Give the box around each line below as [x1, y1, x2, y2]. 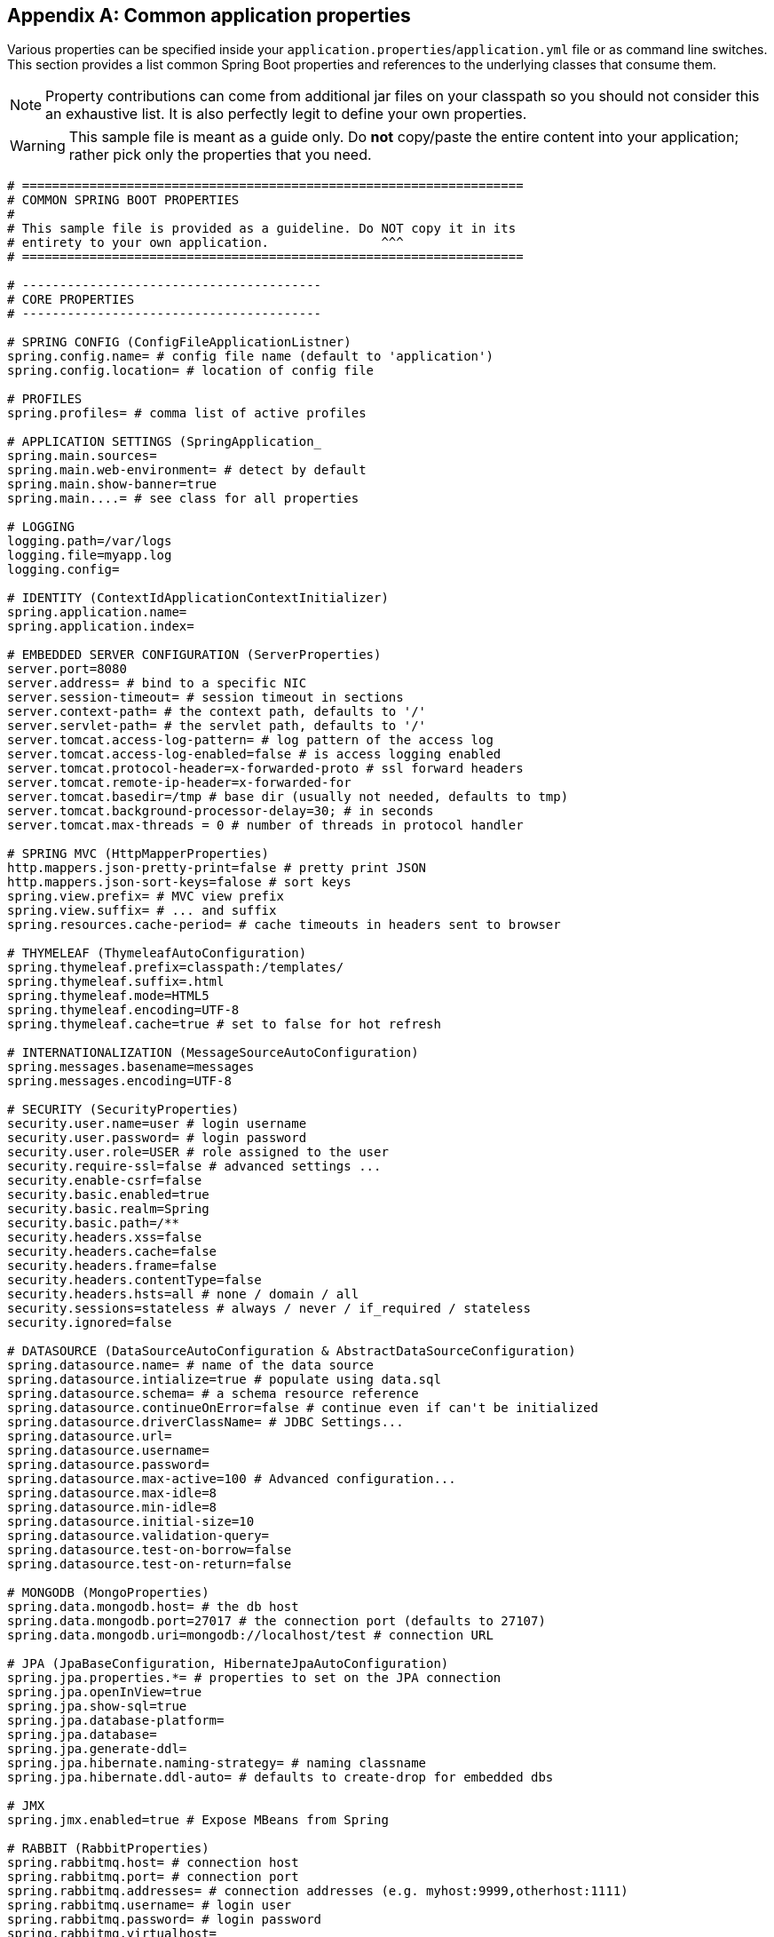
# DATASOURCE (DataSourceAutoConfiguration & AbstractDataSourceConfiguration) [7, 1344, 576, 1359]
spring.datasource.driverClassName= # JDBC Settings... [7, 1415, 404, 1430]
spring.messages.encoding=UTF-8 [7, 1074, 232, 1089]
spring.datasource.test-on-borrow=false [7, 1543, 292, 1558]
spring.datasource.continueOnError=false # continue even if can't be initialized [7, 1401, 598, 1416]
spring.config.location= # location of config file [7, 363, 375, 378]
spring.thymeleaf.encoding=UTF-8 [7, 1003, 240, 1018]
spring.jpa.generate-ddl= [7, 1742, 187, 1757]
